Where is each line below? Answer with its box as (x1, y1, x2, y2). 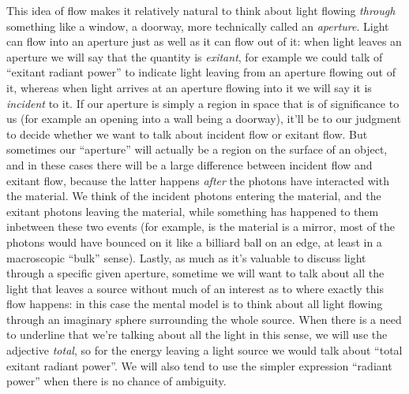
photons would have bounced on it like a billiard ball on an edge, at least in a (6, 233, 382, 250)
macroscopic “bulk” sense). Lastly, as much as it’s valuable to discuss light (6, 249, 366, 266)
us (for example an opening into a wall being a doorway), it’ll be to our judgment (6, 110, 401, 127)
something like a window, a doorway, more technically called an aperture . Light (6, 17, 389, 34)
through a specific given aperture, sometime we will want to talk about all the (6, 265, 385, 281)
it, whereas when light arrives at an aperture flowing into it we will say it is (6, 79, 372, 95)
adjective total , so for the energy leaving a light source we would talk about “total (6, 342, 403, 359)
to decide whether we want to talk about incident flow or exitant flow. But (6, 125, 368, 142)
